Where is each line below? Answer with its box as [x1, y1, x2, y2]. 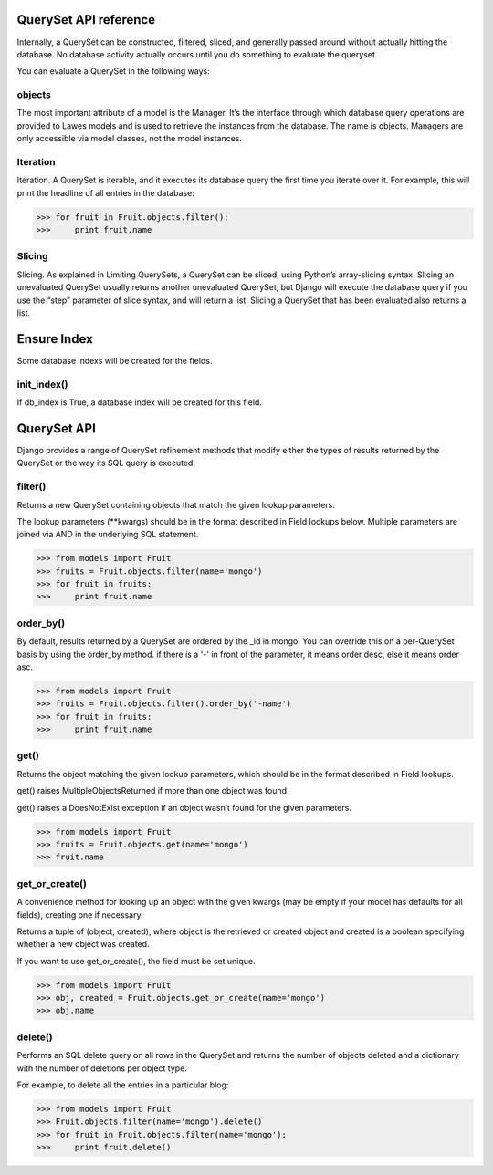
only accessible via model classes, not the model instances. [16, 133, 242, 144]
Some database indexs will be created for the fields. [16, 355, 213, 366]
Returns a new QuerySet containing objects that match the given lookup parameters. [16, 499, 335, 510]
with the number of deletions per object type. [16, 1063, 187, 1074]
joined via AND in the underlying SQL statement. [16, 529, 199, 540]
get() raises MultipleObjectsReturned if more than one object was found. [16, 785, 289, 796]
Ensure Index [16, 331, 93, 347]
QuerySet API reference [16, 12, 155, 27]
